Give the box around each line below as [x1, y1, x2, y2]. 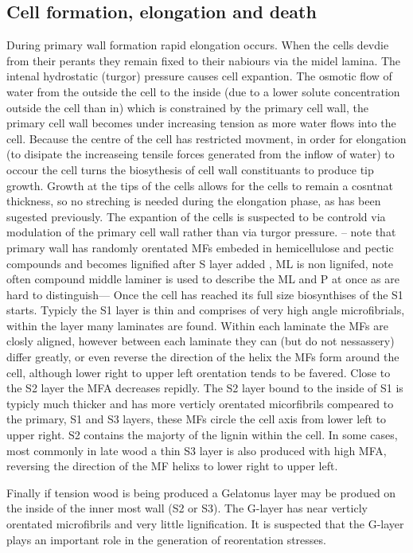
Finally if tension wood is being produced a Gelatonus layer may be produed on [6, 484, 396, 500]
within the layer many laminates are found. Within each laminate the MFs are [6, 317, 388, 333]
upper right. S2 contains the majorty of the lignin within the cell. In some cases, [6, 426, 398, 443]
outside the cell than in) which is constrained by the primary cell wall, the [6, 99, 368, 115]
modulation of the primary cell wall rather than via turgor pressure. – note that [6, 224, 396, 240]
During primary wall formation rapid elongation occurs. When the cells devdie [6, 37, 389, 53]
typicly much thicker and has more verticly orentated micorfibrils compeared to [6, 395, 394, 411]
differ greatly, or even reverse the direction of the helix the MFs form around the [6, 349, 399, 365]
